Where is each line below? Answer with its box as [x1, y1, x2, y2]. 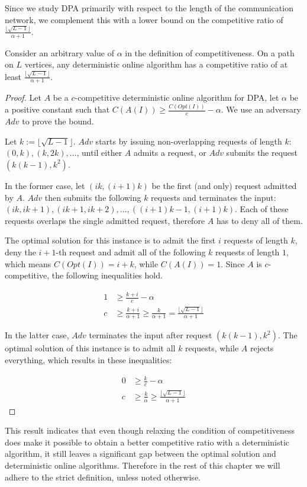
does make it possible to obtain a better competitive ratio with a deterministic [5, 435, 290, 448]
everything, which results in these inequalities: [5, 354, 172, 366]
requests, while [185, 342, 239, 354]
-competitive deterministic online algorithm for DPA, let [75, 91, 279, 104]
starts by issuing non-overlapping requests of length [95, 134, 282, 147]
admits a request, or [133, 146, 206, 159]
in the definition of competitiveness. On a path [125, 46, 295, 59]
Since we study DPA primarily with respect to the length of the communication [5, 2, 293, 14]
